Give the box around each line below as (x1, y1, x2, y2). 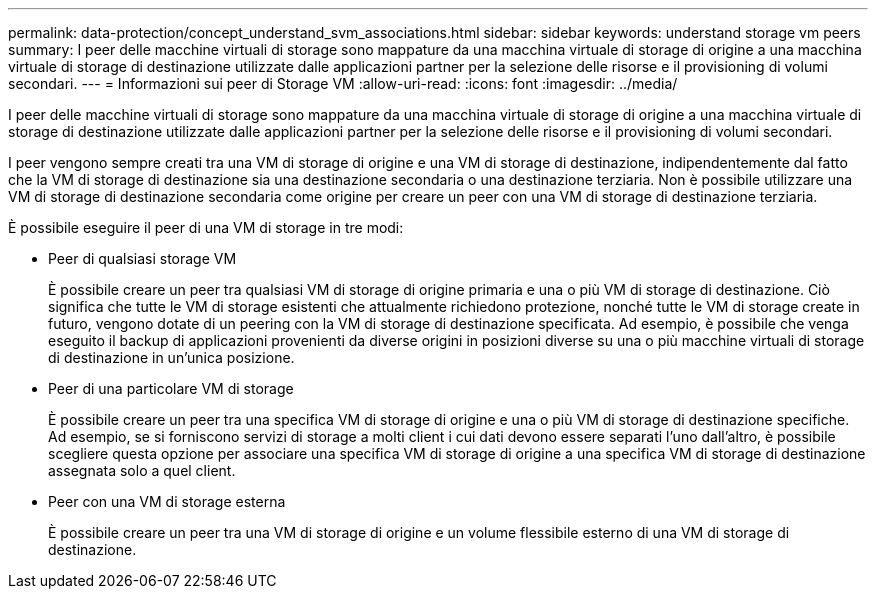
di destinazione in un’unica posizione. (48, 349, 295, 366)
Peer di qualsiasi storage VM (48, 250, 237, 267)
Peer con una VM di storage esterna (48, 493, 286, 510)
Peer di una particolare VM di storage (48, 380, 294, 397)
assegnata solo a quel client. (48, 462, 236, 479)
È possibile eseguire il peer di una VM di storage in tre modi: (8, 219, 404, 236)
